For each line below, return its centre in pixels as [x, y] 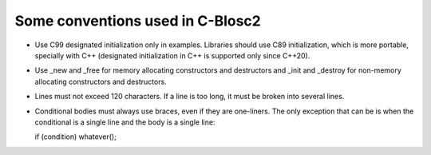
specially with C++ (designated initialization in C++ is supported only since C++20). [172, 55]
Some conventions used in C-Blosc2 [138, 21]
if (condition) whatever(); [76, 137]
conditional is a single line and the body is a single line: [125, 122]
